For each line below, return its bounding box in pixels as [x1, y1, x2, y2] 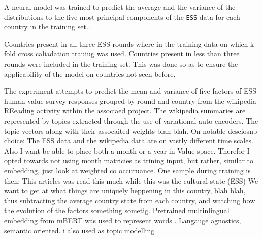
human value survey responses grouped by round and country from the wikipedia [4, 95, 256, 106]
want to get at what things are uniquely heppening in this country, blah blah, [4, 185, 246, 196]
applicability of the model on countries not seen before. [4, 68, 176, 79]
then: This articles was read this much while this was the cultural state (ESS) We [4, 175, 258, 186]
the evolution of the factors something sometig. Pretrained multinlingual [4, 205, 230, 216]
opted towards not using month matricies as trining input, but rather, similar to [4, 155, 254, 166]
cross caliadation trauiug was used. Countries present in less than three [18, 48, 240, 59]
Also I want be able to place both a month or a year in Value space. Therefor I [4, 145, 250, 156]
